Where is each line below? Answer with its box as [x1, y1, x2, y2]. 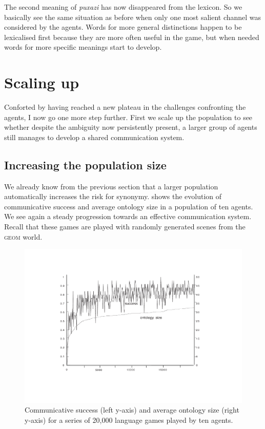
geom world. [4, 231, 43, 242]
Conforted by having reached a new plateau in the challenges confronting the [4, 102, 246, 112]
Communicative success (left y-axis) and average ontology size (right [25, 404, 239, 415]
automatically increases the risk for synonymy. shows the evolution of [4, 191, 222, 202]
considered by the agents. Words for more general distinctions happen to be [4, 22, 242, 32]
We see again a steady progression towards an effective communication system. [4, 211, 252, 222]
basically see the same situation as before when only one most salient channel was [4, 11, 261, 22]
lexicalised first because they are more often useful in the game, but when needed [4, 31, 259, 42]
